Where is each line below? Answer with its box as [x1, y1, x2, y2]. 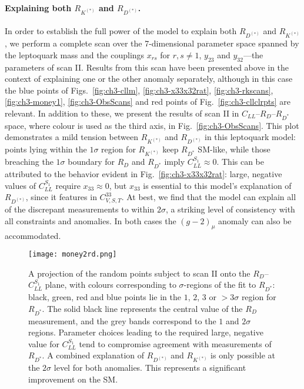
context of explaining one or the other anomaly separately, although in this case [5, 72, 293, 85]
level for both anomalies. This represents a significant [54, 361, 246, 374]
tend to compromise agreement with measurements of [79, 337, 272, 350]
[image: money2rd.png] [28, 250, 117, 259]
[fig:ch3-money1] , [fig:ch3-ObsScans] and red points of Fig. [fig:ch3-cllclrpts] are [5, 95, 291, 108]
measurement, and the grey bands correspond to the [28, 314, 216, 327]
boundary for [68, 155, 115, 168]
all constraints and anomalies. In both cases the [5, 214, 176, 227]
